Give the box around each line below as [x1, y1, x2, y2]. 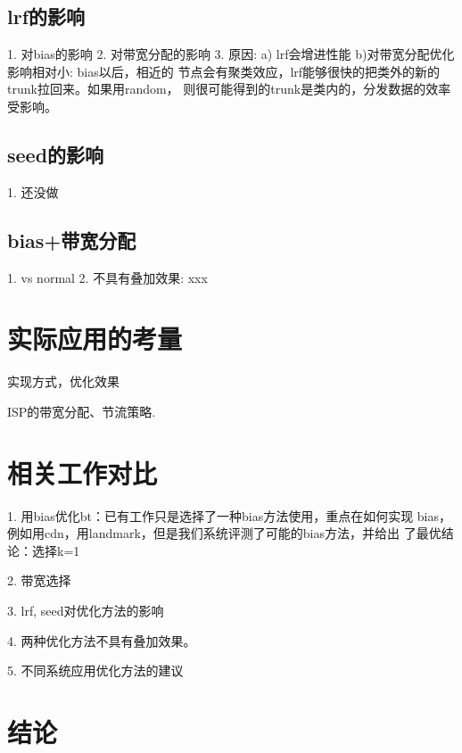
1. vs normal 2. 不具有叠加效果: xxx [7, 268, 208, 286]
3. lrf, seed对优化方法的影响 [7, 600, 164, 619]
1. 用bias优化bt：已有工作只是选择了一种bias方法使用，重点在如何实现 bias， [7, 506, 452, 525]
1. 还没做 [7, 182, 59, 201]
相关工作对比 [7, 454, 158, 491]
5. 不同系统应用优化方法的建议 [7, 661, 184, 680]
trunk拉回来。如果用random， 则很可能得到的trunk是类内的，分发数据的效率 [7, 79, 451, 98]
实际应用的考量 [7, 320, 183, 357]
